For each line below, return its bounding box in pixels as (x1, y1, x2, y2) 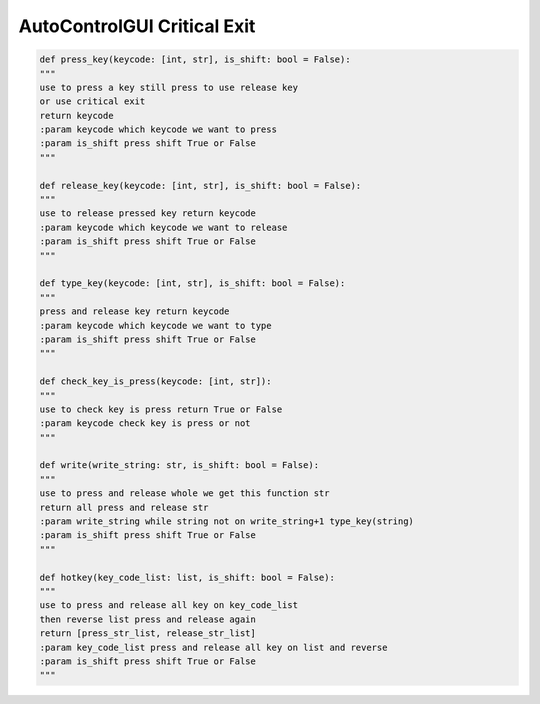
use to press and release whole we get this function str (39, 488, 330, 499)
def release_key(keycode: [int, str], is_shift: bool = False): (39, 180, 362, 191)
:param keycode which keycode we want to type (39, 320, 272, 331)
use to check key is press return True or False (39, 403, 283, 415)
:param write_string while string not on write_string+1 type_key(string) (39, 516, 415, 527)
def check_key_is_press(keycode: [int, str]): (39, 376, 272, 387)
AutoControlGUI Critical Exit (18, 15, 256, 37)
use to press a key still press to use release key (39, 81, 299, 93)
